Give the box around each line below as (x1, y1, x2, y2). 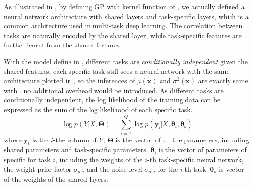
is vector (219, 164, 244, 174)
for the (158, 164, 178, 174)
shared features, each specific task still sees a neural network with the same (4, 66, 230, 76)
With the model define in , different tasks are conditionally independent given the (4, 56, 248, 66)
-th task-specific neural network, (147, 154, 244, 164)
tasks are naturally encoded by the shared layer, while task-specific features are (4, 30, 242, 40)
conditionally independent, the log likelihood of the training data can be (4, 94, 221, 105)
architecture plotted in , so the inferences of (4, 75, 135, 86)
